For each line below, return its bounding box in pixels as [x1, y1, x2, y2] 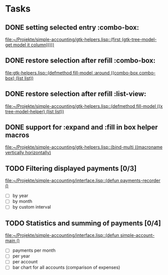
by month [12, 198, 33, 204]
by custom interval [12, 204, 51, 210]
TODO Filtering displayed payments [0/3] [5, 164, 137, 173]
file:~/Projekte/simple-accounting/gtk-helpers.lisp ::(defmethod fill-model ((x [5, 103, 163, 109]
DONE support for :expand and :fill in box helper [5, 123, 158, 131]
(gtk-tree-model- [121, 36, 157, 42]
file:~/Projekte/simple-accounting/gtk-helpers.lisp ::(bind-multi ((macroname [5, 144, 163, 150]
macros [5, 131, 30, 140]
